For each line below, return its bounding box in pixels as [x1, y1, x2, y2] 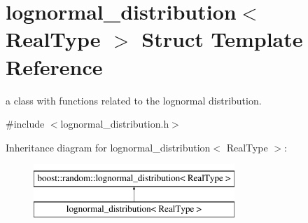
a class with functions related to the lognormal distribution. [6, 93, 262, 107]
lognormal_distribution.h [60, 116, 169, 131]
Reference [6, 52, 103, 81]
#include [6, 116, 45, 131]
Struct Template [141, 25, 303, 53]
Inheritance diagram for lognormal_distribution [6, 140, 211, 154]
